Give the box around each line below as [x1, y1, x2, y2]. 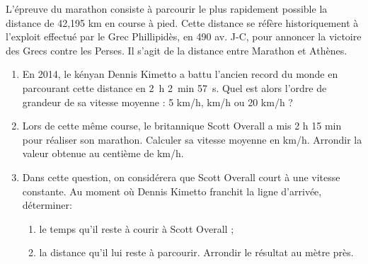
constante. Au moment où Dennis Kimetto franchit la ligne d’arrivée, [22, 183, 322, 198]
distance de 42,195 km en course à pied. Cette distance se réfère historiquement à [6, 15, 359, 30]
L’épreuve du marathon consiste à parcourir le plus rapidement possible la [6, 1, 328, 16]
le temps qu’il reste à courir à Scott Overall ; [39, 221, 234, 236]
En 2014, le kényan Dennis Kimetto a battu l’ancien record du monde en [22, 67, 338, 81]
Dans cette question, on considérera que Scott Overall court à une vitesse [22, 169, 340, 184]
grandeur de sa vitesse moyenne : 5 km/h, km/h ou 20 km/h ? [22, 94, 293, 109]
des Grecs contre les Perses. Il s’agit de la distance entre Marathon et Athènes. [6, 42, 347, 57]
